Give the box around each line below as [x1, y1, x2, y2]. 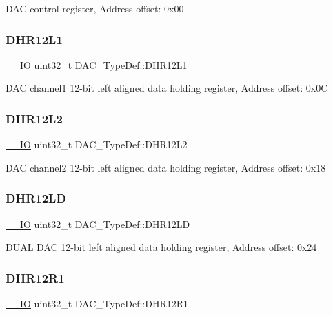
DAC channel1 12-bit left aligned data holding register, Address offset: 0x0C [6, 81, 328, 95]
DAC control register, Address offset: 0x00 [6, 1, 184, 15]
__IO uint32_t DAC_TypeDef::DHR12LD [6, 216, 190, 231]
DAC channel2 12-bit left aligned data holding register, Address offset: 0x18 [6, 160, 326, 174]
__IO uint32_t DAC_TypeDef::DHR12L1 [6, 57, 188, 72]
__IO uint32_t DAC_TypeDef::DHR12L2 [6, 137, 188, 152]
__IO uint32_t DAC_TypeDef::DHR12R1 [6, 296, 189, 311]
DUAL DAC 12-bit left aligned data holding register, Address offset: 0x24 [6, 240, 317, 254]
